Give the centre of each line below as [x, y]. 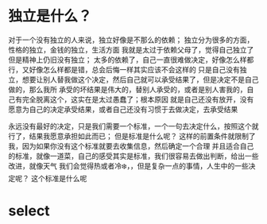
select [29, 211]
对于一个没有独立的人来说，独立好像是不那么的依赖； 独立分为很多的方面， [131, 40]
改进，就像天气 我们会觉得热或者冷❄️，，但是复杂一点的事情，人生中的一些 [128, 166]
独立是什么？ [50, 16]
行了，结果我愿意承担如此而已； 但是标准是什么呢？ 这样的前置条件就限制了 [132, 136]
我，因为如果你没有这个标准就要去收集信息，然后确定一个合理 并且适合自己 [131, 146]
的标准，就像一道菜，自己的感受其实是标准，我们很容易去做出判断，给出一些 [133, 156]
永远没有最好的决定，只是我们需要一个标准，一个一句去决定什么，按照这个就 [133, 126]
